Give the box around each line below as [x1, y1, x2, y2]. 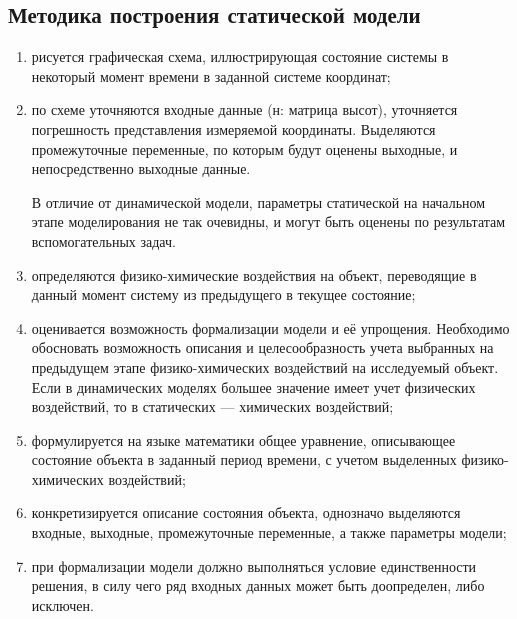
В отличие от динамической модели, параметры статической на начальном [31, 191, 486, 212]
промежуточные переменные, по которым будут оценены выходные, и [31, 138, 458, 159]
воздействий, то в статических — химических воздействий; [31, 396, 394, 417]
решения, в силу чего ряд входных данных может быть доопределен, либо [31, 575, 485, 596]
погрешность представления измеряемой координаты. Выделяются [31, 118, 436, 139]
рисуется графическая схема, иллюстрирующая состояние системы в [31, 46, 449, 67]
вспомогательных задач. [31, 230, 176, 251]
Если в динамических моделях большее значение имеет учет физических [31, 376, 476, 397]
